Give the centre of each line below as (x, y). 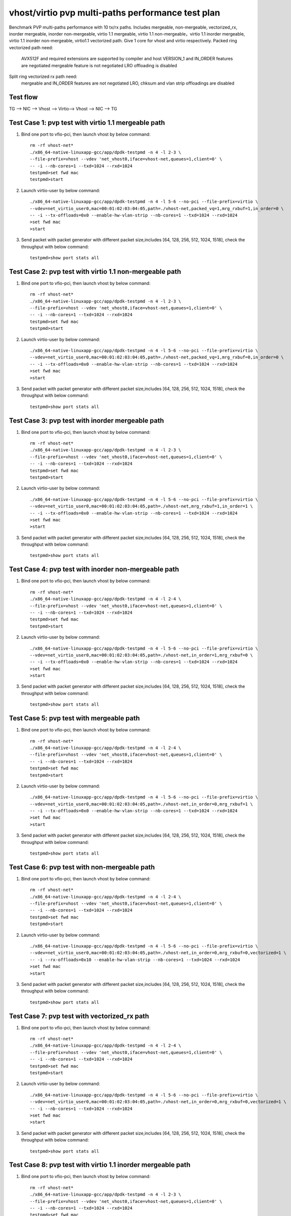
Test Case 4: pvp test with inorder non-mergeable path (94, 569)
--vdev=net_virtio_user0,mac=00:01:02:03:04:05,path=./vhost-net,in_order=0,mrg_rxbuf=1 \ (141, 804)
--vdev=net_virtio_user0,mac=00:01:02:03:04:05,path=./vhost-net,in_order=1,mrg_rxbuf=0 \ (141, 655)
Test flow (23, 97)
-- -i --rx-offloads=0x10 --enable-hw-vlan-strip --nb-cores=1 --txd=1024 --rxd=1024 (135, 960)
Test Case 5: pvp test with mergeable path (74, 718)
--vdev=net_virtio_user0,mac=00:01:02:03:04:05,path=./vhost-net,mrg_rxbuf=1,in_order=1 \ (141, 506)
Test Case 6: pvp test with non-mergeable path (82, 867)
